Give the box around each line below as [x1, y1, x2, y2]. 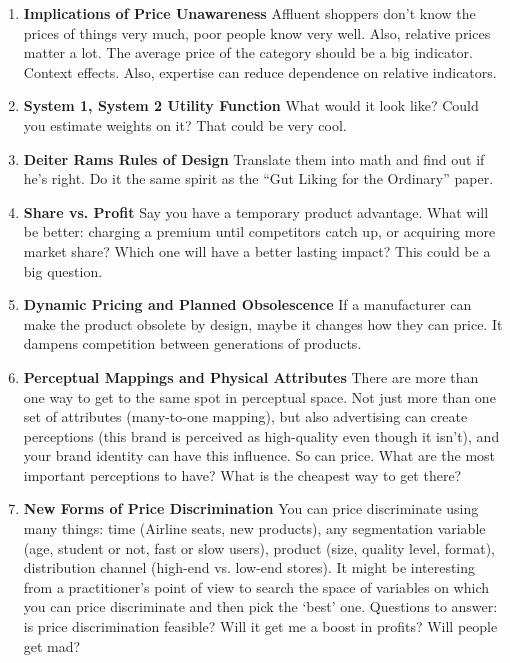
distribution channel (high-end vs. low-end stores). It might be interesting [23, 557, 476, 578]
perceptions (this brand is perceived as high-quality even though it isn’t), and [23, 425, 500, 446]
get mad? [23, 635, 81, 656]
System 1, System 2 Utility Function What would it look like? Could [23, 95, 479, 116]
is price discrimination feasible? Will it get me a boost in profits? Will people [23, 616, 498, 637]
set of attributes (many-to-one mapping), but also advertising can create [23, 406, 468, 427]
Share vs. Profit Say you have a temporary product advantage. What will [23, 201, 489, 222]
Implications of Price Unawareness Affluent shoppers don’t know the [23, 3, 476, 23]
